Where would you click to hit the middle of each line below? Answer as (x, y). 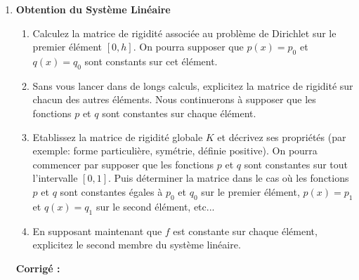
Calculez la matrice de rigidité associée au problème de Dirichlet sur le (184, 33)
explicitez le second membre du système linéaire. (137, 245)
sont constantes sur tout (296, 164)
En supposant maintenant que (97, 231)
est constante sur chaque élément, (245, 231)
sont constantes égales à (111, 191)
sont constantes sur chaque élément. (179, 113)
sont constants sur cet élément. (151, 61)
